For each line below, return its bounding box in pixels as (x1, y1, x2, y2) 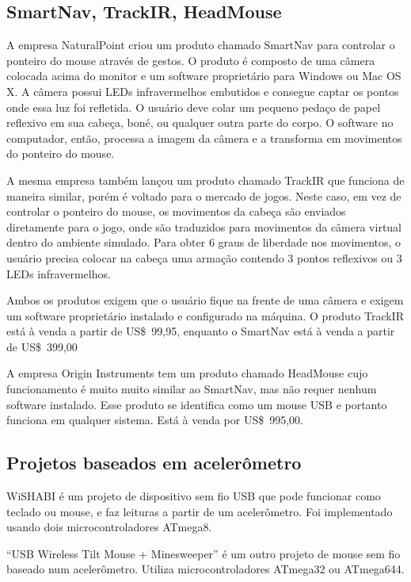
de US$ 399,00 (6, 338, 78, 354)
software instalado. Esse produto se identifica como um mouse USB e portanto (6, 396, 387, 412)
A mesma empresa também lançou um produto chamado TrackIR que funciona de (6, 171, 405, 188)
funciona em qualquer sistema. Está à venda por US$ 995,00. (6, 412, 304, 428)
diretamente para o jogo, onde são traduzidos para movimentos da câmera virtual (6, 218, 402, 235)
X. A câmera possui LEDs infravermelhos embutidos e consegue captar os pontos (6, 82, 399, 99)
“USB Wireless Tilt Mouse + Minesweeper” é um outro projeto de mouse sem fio (6, 545, 401, 561)
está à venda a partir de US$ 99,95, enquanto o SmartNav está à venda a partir (6, 323, 395, 339)
